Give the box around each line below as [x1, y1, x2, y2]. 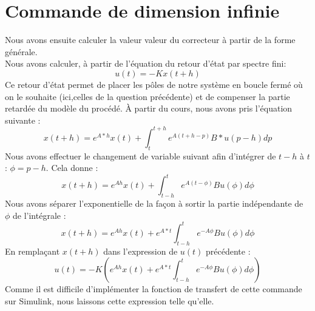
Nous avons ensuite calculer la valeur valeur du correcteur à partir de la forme [5, 33, 296, 46]
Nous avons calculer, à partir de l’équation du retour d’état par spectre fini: [5, 57, 286, 70]
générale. [5, 45, 38, 58]
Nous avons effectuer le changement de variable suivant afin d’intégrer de [5, 149, 276, 162]
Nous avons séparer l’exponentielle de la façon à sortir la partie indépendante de [5, 197, 303, 210]
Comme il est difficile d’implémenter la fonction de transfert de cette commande [5, 283, 302, 295]
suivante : [5, 113, 41, 126]
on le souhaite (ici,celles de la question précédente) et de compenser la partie [5, 90, 290, 102]
